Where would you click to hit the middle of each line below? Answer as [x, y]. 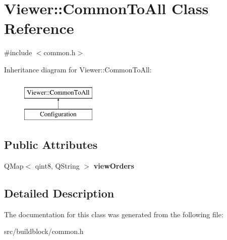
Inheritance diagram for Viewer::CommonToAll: [78, 69]
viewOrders [114, 165]
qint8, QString [57, 165]
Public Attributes [51, 145]
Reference [39, 28]
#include [18, 52]
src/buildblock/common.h [44, 231]
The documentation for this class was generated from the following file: [114, 214]
